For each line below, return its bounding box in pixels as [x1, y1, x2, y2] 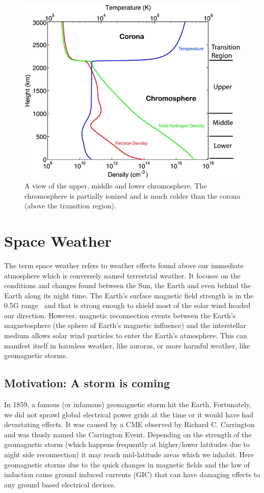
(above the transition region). [24, 200, 116, 211]
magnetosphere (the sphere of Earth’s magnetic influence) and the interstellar [4, 320, 247, 331]
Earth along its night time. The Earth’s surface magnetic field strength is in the [4, 290, 254, 300]
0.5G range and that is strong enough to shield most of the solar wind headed [4, 300, 251, 311]
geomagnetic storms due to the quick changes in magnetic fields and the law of [4, 459, 250, 469]
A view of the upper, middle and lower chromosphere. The [24, 180, 207, 191]
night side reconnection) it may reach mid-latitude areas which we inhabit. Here [4, 449, 254, 460]
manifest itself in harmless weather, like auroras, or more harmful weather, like [4, 340, 250, 350]
